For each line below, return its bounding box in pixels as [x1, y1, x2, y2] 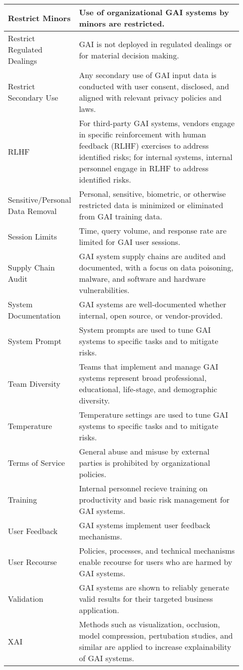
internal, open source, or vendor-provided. [79, 310, 223, 321]
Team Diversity [8, 377, 61, 389]
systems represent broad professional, [79, 372, 207, 383]
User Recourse [8, 556, 57, 567]
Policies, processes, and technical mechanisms [79, 545, 235, 556]
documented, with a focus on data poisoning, [79, 262, 234, 273]
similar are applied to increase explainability [79, 641, 232, 652]
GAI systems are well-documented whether [79, 298, 226, 310]
